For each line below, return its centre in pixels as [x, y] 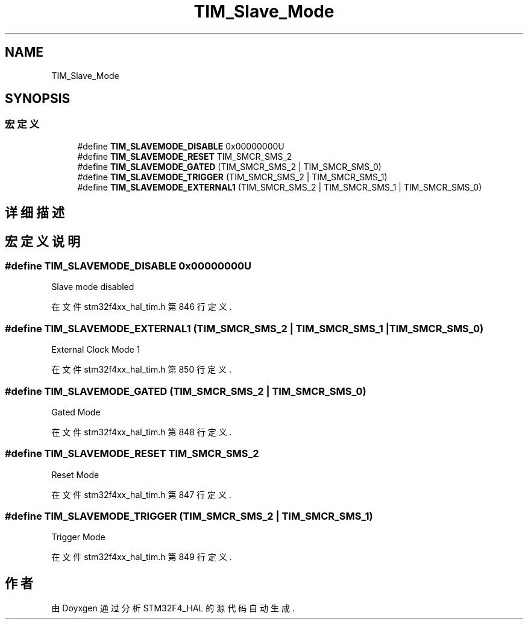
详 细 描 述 [35, 213]
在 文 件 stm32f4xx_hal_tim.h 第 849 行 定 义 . [142, 557]
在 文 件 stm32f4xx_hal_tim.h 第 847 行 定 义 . [141, 494]
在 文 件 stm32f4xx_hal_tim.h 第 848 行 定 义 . [142, 432]
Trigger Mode [78, 537]
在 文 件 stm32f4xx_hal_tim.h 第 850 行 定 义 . [142, 370]
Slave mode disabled [93, 287]
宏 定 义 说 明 [42, 241]
